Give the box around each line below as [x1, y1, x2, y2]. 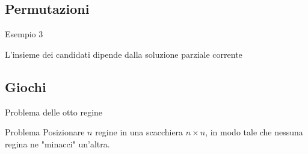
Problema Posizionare [5, 126, 85, 138]
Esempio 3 [5, 28, 43, 40]
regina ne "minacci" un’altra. [5, 137, 110, 150]
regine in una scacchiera [95, 126, 183, 138]
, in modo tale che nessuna [205, 126, 303, 138]
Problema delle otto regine [5, 105, 103, 118]
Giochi [5, 77, 46, 96]
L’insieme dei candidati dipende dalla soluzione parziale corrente [5, 48, 242, 60]
